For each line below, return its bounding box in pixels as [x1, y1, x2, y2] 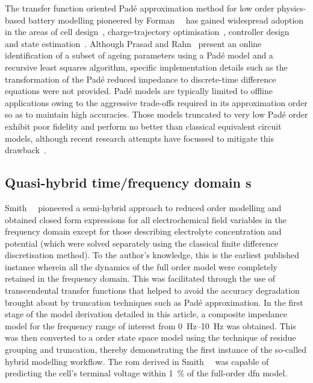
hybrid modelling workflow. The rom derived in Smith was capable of [5, 355, 269, 367]
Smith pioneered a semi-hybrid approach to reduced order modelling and [5, 201, 282, 214]
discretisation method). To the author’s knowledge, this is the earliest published [5, 248, 300, 261]
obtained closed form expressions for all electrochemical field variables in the [5, 213, 287, 226]
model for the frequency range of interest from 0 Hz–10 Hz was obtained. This [5, 319, 296, 332]
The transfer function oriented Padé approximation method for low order [5, 2, 274, 14]
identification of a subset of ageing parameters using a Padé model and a [5, 49, 273, 62]
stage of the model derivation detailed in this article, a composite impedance [5, 308, 287, 320]
